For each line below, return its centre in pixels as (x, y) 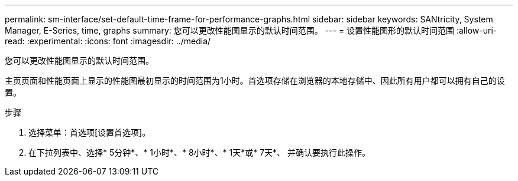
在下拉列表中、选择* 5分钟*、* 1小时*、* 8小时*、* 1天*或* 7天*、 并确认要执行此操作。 (200, 152)
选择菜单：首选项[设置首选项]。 (90, 132)
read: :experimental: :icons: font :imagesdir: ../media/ (108, 41)
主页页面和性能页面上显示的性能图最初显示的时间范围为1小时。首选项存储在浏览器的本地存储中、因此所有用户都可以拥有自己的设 (255, 80)
